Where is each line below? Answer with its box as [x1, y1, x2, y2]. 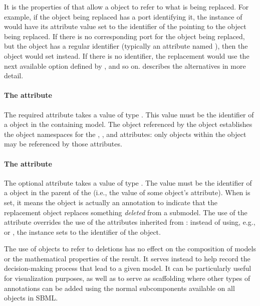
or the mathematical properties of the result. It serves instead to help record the [4, 253, 250, 263]
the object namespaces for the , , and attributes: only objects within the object [4, 128, 246, 139]
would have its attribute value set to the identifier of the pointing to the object [4, 21, 246, 32]
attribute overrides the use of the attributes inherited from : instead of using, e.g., [4, 217, 255, 227]
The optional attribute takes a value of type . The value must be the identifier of [4, 177, 252, 188]
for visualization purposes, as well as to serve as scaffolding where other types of [4, 273, 250, 283]
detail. [4, 70, 24, 81]
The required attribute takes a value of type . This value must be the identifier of [4, 109, 254, 119]
